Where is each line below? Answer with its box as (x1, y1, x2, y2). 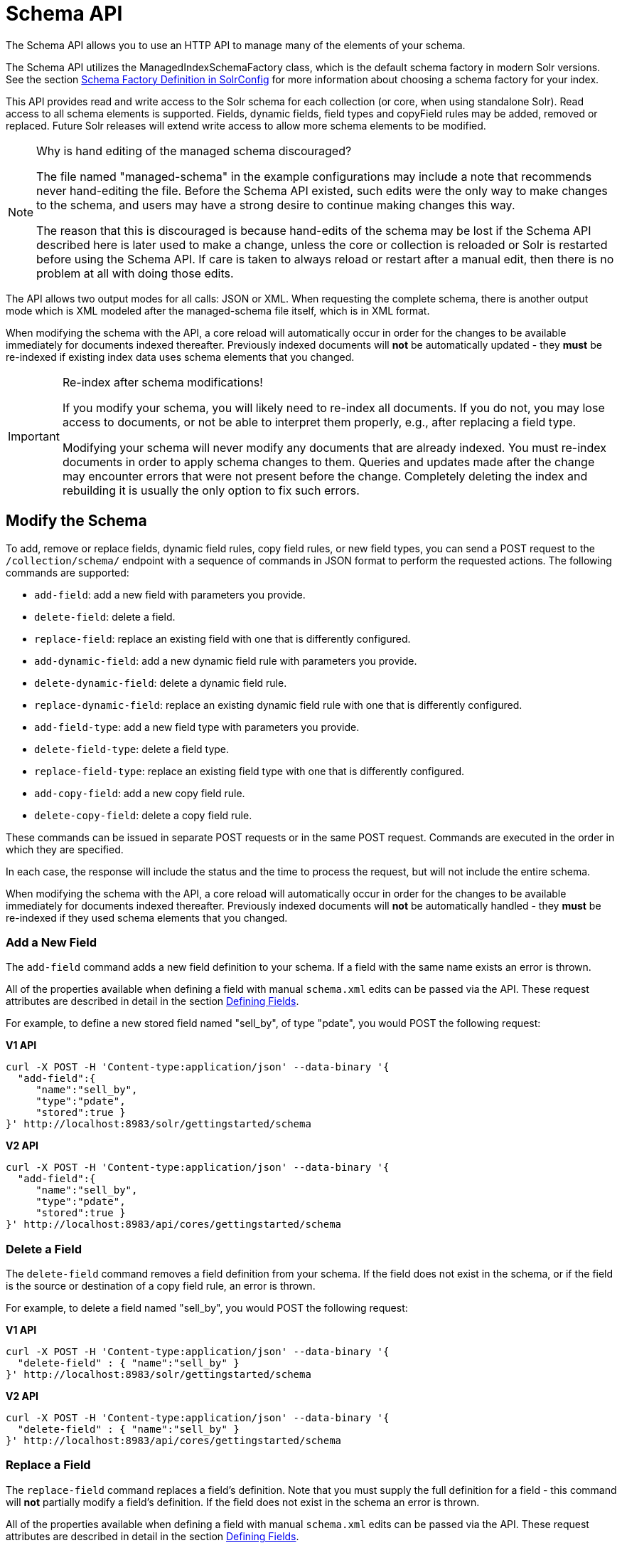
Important (8, 428, 60, 443)
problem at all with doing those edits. (36, 265, 234, 280)
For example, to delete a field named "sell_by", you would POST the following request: (6, 1302, 408, 1315)
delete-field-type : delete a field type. (34, 742, 230, 755)
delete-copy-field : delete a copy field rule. (34, 809, 252, 821)
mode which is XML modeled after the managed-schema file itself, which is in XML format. (6, 304, 430, 317)
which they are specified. (6, 843, 124, 855)
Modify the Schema (6, 512, 147, 530)
